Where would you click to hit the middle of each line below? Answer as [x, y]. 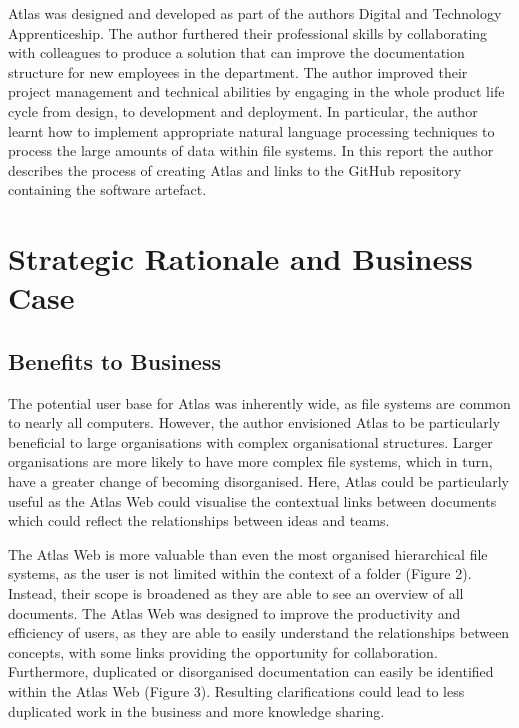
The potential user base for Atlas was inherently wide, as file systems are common [259, 402]
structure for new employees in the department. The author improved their [238, 71]
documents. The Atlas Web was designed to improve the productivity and [234, 612]
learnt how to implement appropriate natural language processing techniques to [251, 130]
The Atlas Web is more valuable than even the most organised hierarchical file [248, 553]
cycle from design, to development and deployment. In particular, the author [243, 110]
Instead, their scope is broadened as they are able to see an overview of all [236, 593]
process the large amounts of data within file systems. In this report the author [251, 150]
